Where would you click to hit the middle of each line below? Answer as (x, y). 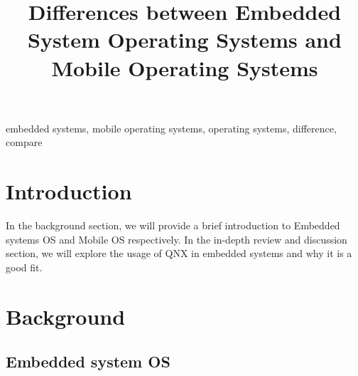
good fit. (24, 267)
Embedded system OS (88, 361)
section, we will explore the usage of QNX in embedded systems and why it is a (179, 253)
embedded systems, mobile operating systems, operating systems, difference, (171, 128)
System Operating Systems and (185, 40)
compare (24, 142)
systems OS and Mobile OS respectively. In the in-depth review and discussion (177, 239)
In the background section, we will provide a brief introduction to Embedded (173, 225)
